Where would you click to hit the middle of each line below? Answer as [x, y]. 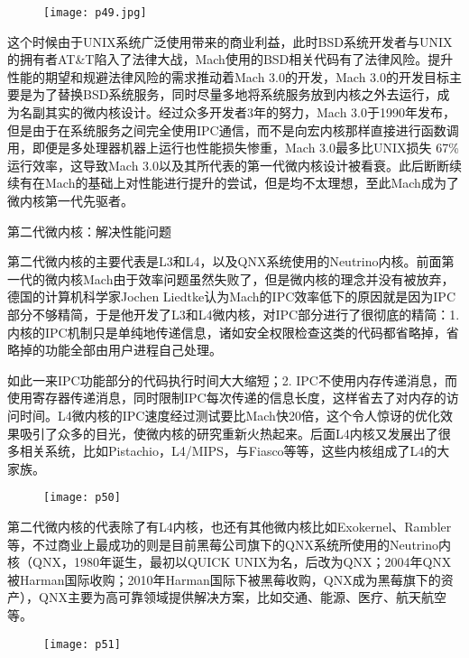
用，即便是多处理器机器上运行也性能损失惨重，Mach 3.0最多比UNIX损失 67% [233, 148]
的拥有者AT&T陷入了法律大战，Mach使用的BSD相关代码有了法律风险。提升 [230, 59]
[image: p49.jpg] [95, 13]
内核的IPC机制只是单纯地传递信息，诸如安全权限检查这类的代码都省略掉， [227, 332]
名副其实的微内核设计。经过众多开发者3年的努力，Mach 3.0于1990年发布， [237, 112]
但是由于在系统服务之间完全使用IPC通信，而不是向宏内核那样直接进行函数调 [233, 130]
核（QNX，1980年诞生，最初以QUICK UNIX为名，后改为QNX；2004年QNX [230, 562]
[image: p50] [82, 498]
